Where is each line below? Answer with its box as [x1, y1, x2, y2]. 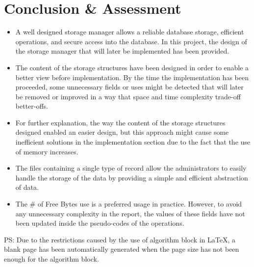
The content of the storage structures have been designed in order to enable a [15, 62, 249, 72]
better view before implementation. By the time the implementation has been [15, 72, 249, 82]
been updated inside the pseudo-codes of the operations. [15, 218, 184, 228]
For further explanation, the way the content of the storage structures [15, 117, 226, 127]
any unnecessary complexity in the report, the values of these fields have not [15, 208, 245, 218]
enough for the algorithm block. [4, 254, 99, 264]
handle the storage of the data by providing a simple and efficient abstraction [15, 172, 248, 182]
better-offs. [15, 101, 49, 111]
